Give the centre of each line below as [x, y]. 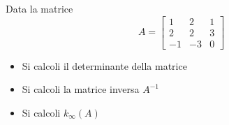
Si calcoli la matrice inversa [81, 89]
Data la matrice [39, 8]
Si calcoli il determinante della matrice [104, 65]
